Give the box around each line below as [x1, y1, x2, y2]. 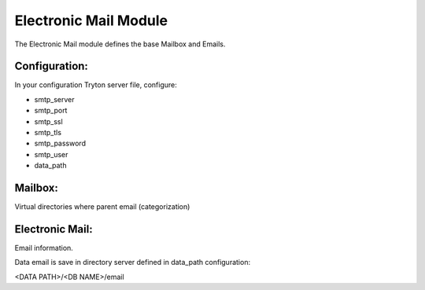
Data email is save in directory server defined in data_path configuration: [14, 258, 251, 267]
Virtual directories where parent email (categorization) [14, 202, 190, 211]
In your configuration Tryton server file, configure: [14, 80, 177, 90]
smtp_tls [34, 128, 62, 138]
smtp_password [34, 138, 87, 149]
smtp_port [34, 106, 68, 116]
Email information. [14, 244, 74, 252]
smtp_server [34, 94, 75, 104]
